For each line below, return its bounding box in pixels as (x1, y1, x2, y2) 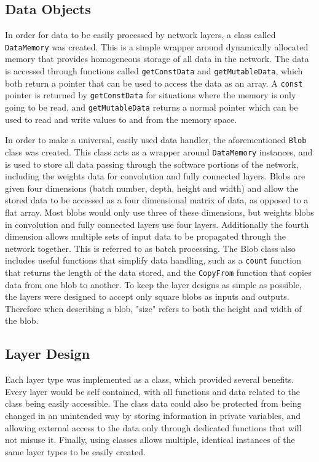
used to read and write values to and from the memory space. (5, 112, 237, 125)
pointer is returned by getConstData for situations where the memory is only (5, 88, 296, 101)
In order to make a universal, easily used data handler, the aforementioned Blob (5, 133, 307, 146)
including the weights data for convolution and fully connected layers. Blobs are (5, 170, 305, 182)
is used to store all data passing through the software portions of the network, (5, 157, 299, 170)
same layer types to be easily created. (5, 445, 146, 458)
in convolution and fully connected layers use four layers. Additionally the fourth (5, 217, 309, 230)
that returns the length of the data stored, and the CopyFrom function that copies (5, 265, 312, 278)
